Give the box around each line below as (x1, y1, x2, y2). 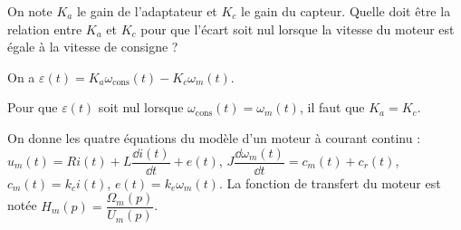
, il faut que (299, 98, 365, 117)
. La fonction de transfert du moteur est (218, 173, 441, 192)
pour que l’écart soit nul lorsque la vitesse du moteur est (140, 19, 455, 38)
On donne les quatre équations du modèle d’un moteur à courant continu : (7, 128, 421, 147)
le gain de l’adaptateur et (76, 2, 217, 20)
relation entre (7, 19, 82, 38)
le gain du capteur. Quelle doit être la (241, 2, 451, 20)
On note (7, 2, 53, 20)
